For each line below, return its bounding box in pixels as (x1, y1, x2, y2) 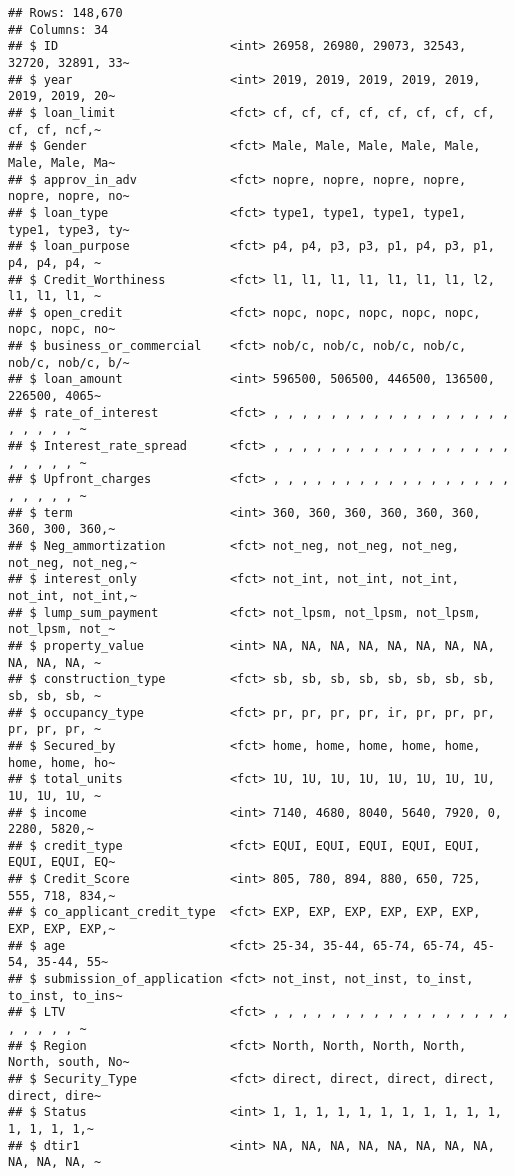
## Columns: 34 (8, 22, 109, 37)
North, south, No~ (8, 1055, 130, 1070)
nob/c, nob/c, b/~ (8, 355, 130, 370)
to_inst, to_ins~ (8, 988, 123, 1003)
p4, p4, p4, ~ (8, 255, 102, 270)
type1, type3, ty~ (8, 222, 130, 237)
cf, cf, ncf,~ (8, 122, 102, 137)
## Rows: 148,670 (8, 6, 123, 20)
